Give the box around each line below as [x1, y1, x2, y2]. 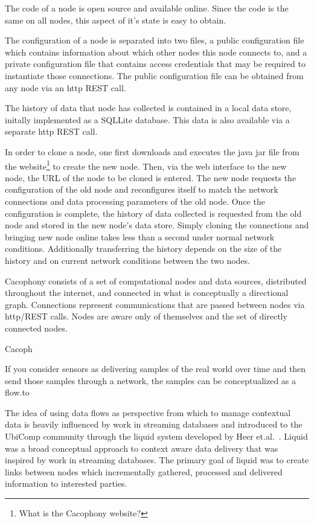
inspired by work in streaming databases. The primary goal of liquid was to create [5, 454, 309, 466]
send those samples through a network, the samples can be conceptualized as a [5, 374, 296, 387]
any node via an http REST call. [5, 81, 126, 94]
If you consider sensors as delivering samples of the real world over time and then [5, 362, 306, 375]
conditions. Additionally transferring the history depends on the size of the [5, 242, 282, 255]
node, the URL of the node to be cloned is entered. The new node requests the [5, 171, 296, 184]
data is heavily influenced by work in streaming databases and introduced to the [5, 418, 303, 431]
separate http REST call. [5, 125, 98, 138]
